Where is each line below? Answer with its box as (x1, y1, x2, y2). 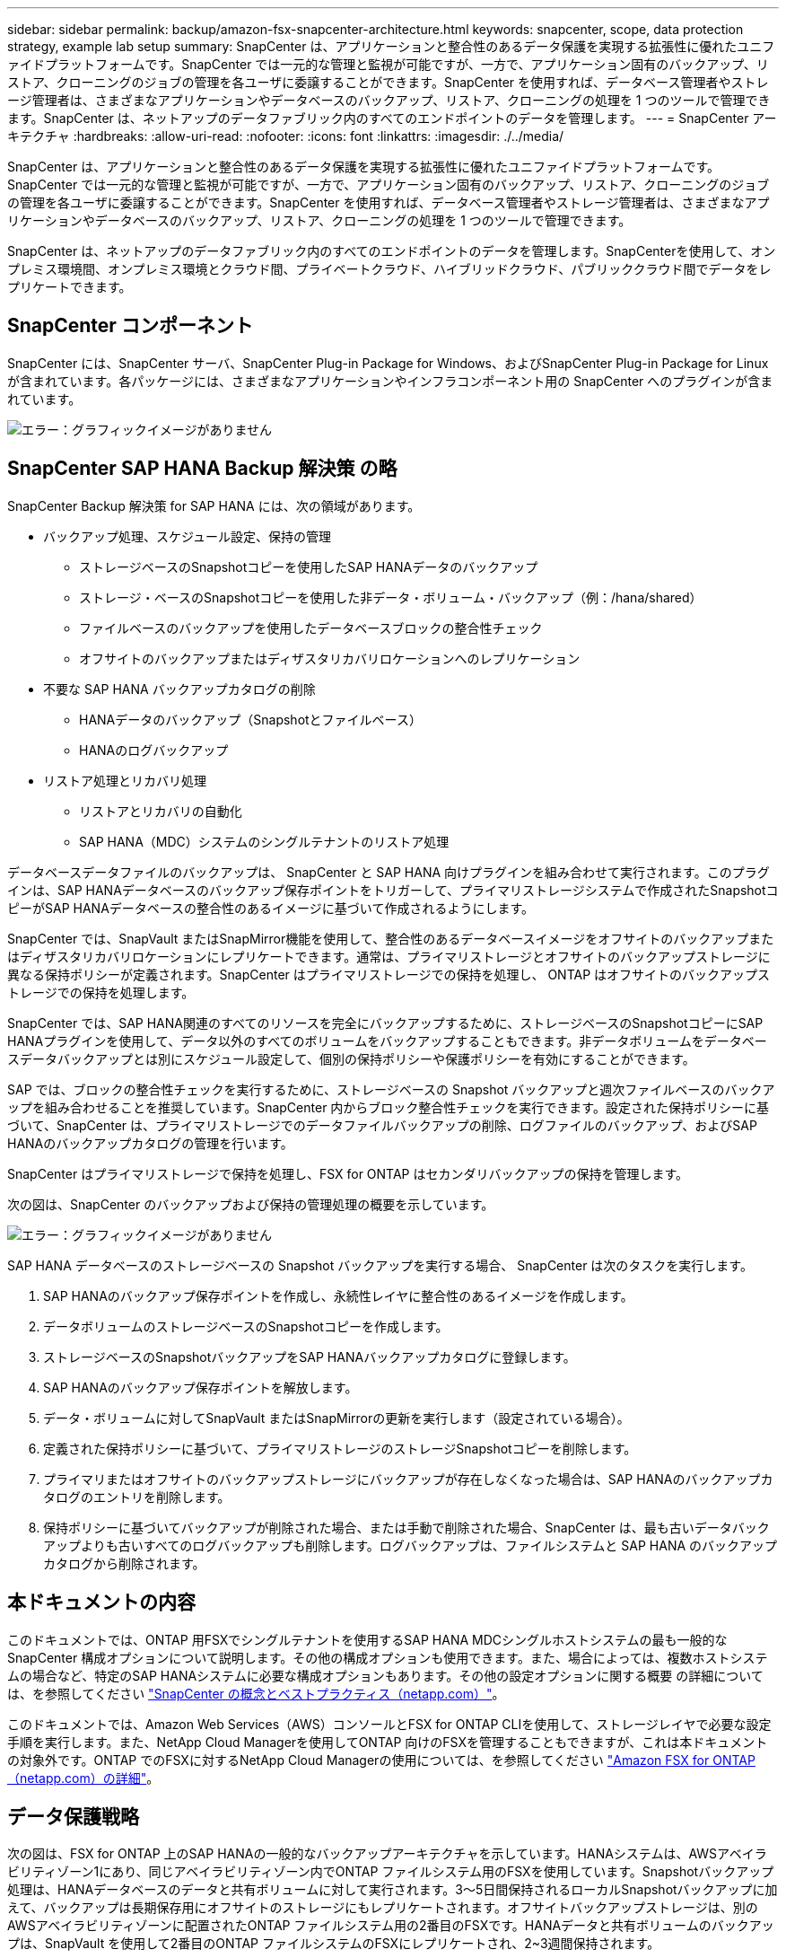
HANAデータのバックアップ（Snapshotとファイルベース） (79, 711, 422, 727)
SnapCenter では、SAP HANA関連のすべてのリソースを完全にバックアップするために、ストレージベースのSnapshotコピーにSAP (7, 1014, 764, 1031)
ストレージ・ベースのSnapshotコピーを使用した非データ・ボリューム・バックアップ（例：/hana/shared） (79, 589, 703, 605)
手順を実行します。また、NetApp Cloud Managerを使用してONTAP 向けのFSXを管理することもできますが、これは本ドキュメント (7, 1734, 768, 1750)
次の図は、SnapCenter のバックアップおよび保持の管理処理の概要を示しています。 (7, 1196, 494, 1212)
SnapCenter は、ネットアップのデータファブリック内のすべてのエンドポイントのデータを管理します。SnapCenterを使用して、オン (7, 243, 776, 259)
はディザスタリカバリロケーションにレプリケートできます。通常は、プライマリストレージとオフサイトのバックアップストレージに (7, 948, 771, 964)
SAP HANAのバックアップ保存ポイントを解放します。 (43, 1379, 358, 1395)
